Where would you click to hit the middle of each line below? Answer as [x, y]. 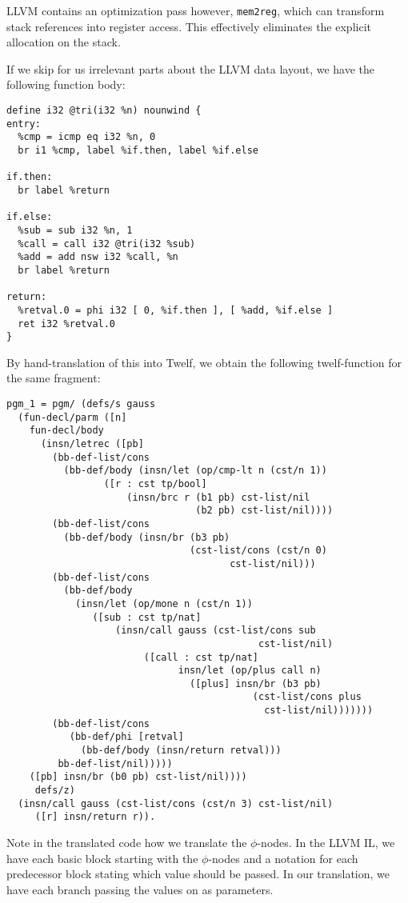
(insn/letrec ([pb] [92, 444]
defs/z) [55, 791]
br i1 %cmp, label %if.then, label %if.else [138, 150]
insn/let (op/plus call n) [250, 671]
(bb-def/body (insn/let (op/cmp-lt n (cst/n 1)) [195, 471]
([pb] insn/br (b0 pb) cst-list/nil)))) [138, 777]
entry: [24, 124]
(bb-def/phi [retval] [126, 737]
